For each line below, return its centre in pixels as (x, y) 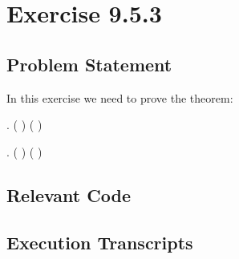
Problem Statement (89, 64)
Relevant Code (69, 194)
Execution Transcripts (100, 242)
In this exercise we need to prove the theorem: (120, 97)
